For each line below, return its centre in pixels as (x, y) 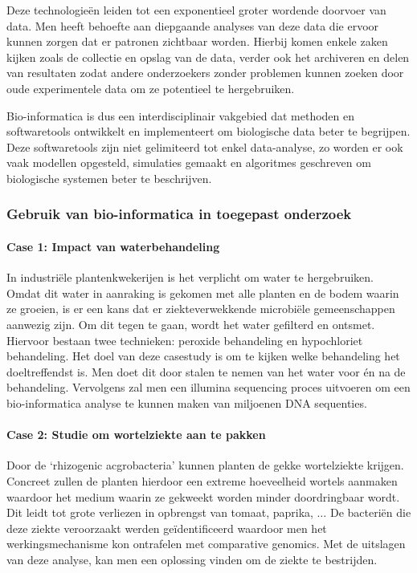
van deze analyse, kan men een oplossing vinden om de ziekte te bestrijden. (192, 559)
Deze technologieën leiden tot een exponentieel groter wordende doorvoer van (196, 10)
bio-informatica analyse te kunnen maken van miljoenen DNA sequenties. (187, 402)
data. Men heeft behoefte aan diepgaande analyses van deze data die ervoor (193, 25)
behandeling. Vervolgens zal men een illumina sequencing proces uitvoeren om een (208, 387)
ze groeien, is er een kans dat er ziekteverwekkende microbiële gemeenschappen (201, 309)
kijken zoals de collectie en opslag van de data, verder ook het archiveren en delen (208, 57)
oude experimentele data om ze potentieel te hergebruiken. (151, 88)
